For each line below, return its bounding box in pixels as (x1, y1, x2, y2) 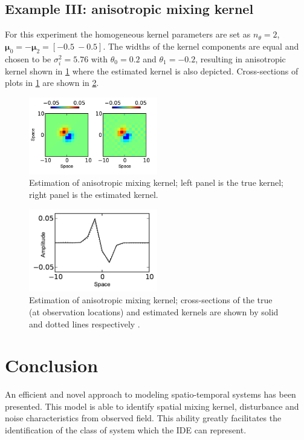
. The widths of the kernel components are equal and (103, 39, 299, 52)
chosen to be (5, 52, 51, 65)
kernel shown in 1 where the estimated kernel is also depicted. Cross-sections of (5, 64, 299, 77)
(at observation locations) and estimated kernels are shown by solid (29, 305, 279, 318)
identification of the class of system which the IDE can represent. (5, 424, 247, 436)
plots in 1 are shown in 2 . (5, 76, 99, 89)
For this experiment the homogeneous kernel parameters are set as (5, 28, 251, 41)
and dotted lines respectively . (29, 317, 140, 330)
